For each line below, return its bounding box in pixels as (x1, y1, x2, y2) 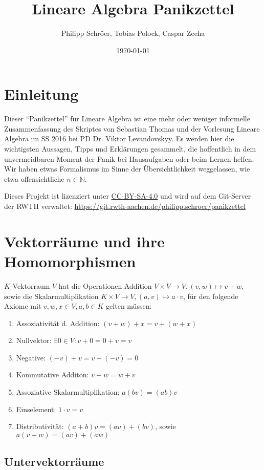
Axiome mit (4, 301, 41, 311)
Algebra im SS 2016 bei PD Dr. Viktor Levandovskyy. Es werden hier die (4, 133, 234, 144)
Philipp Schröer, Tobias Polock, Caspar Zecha (61, 28, 205, 38)
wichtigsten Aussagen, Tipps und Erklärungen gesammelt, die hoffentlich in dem (4, 143, 256, 154)
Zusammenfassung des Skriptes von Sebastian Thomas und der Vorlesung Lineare (4, 123, 260, 134)
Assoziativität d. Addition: (16, 317, 100, 328)
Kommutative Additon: (16, 369, 89, 380)
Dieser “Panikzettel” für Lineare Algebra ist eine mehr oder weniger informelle (4, 113, 250, 124)
